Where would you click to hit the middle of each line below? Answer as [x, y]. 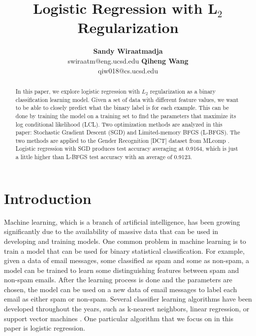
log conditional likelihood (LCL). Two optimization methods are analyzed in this [119, 124]
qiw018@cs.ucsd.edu [128, 70]
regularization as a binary [183, 91]
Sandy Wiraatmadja [128, 51]
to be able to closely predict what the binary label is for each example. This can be [122, 108]
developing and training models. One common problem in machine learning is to [125, 241]
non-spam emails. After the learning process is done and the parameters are [118, 280]
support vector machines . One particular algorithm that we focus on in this [119, 318]
